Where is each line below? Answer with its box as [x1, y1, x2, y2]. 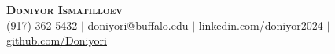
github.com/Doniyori [6, 32, 107, 49]
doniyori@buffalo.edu [87, 16, 189, 33]
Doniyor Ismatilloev [6, 2, 123, 17]
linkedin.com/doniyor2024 [198, 16, 323, 33]
